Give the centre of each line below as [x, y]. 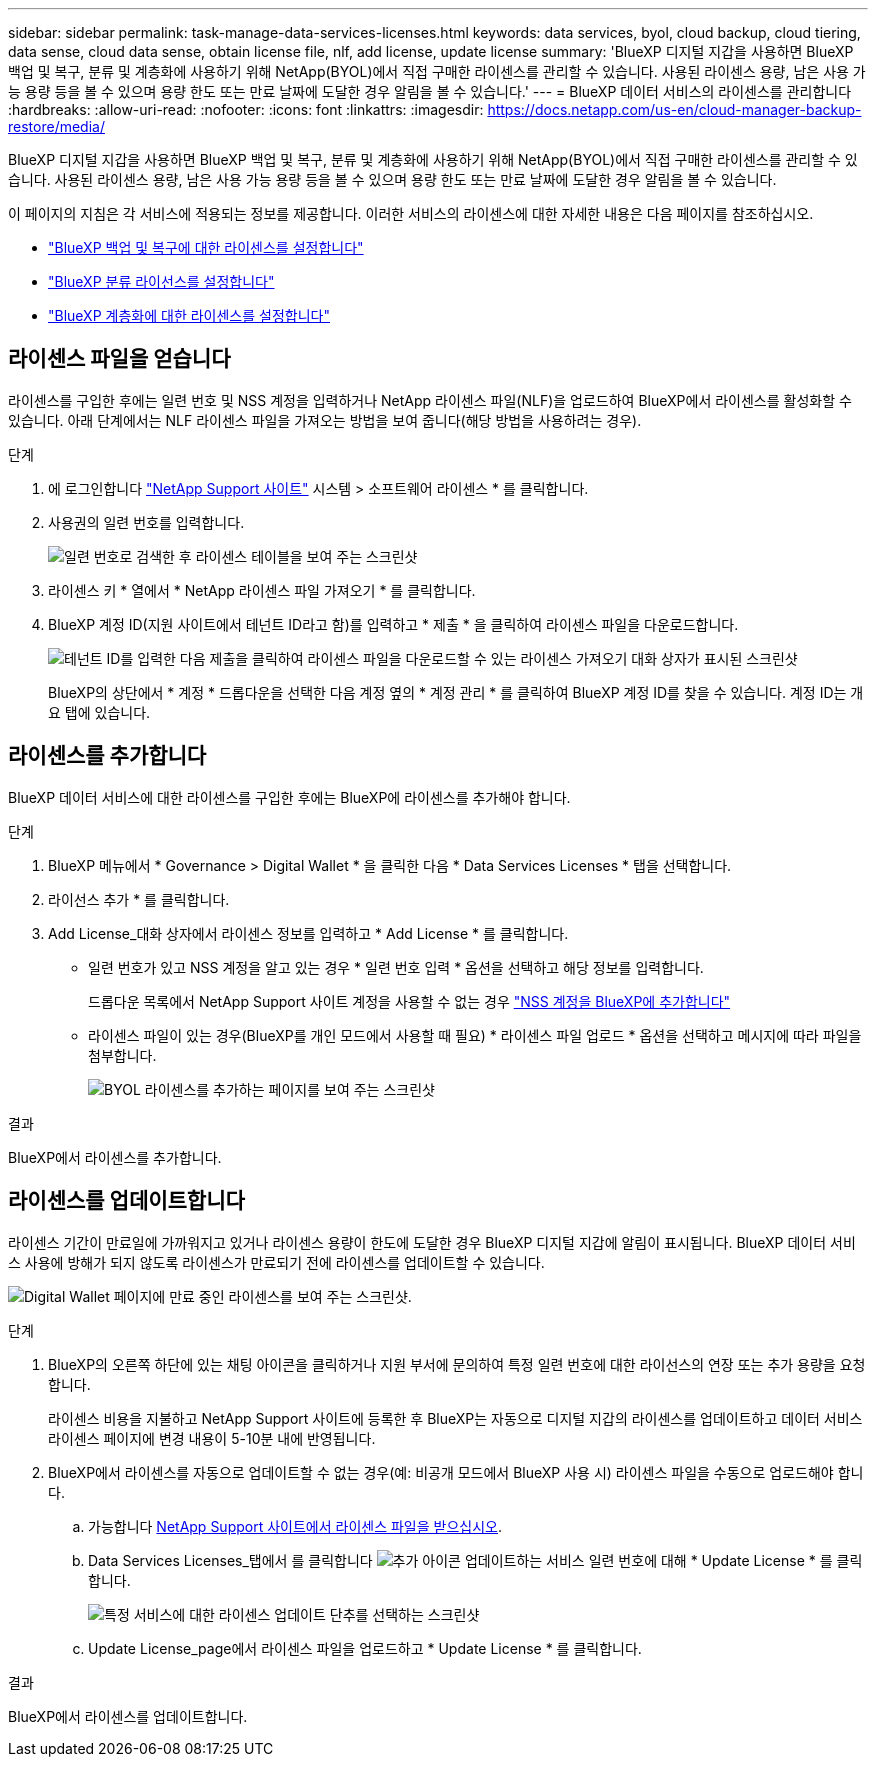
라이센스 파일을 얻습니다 [119, 359]
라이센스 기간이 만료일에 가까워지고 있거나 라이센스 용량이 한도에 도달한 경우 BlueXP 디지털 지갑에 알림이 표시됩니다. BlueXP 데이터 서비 [432, 1242]
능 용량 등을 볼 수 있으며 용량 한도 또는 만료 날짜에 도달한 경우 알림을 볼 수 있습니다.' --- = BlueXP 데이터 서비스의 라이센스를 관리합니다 [430, 91]
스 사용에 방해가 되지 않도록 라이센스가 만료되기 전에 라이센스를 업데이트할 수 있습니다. [276, 1262]
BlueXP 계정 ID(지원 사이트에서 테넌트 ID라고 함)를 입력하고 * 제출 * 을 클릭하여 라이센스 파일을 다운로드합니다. [393, 624]
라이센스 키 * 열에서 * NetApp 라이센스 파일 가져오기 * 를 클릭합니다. [262, 590]
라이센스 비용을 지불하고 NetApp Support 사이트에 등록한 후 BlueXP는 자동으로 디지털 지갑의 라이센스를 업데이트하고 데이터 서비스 [455, 1418]
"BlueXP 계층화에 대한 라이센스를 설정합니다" [189, 315]
